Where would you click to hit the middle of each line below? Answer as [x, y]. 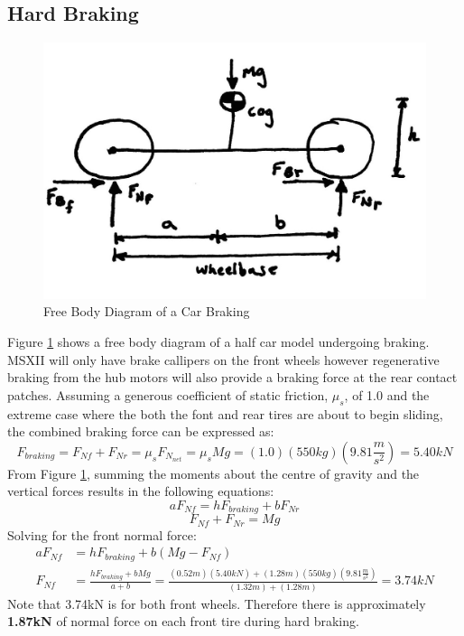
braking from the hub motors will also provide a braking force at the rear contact [232, 377]
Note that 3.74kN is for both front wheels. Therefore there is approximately [217, 603]
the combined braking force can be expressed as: [141, 431]
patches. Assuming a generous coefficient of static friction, [168, 394]
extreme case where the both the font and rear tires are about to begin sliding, [225, 413]
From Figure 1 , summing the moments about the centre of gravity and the [213, 473]
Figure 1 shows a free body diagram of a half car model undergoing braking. [218, 342]
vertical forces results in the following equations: [141, 491]
